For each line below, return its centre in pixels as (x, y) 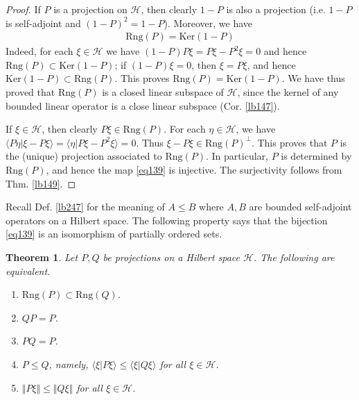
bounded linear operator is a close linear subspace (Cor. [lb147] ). (143, 105)
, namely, (69, 364)
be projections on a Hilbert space (172, 257)
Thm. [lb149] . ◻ (41, 183)
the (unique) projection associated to (84, 156)
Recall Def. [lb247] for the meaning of (85, 207)
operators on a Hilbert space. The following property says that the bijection (167, 220)
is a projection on (90, 9)
